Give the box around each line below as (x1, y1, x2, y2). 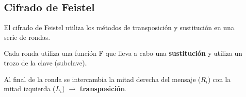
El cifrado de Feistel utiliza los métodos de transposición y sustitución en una (4, 22, 234, 32)
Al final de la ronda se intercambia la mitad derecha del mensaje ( (4, 74, 201, 84)
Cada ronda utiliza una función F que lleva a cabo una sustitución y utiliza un (4, 48, 243, 58)
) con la (208, 74, 230, 84)
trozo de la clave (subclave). (4, 57, 87, 67)
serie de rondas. (4, 32, 50, 42)
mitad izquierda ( (4, 83, 56, 94)
